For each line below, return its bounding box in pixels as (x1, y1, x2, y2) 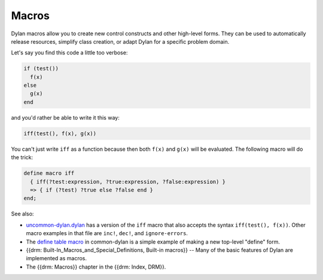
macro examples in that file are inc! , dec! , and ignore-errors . (26, 230, 188, 237)
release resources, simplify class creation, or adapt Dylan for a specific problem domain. (11, 38, 230, 45)
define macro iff (23, 170, 75, 176)
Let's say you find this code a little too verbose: (11, 49, 128, 56)
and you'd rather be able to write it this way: (11, 114, 120, 121)
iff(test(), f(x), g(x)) (23, 130, 97, 137)
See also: (11, 210, 34, 218)
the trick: (11, 154, 33, 161)
